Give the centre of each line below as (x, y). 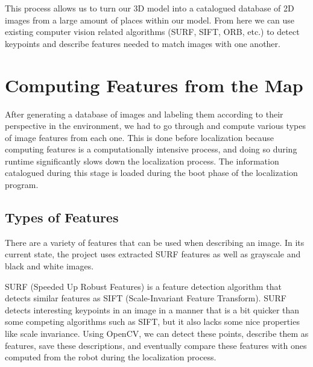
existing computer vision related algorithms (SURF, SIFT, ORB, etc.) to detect (152, 32)
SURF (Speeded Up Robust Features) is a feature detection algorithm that (143, 286)
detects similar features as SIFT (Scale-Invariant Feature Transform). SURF (146, 298)
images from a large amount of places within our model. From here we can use (150, 20)
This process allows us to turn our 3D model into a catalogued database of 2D (150, 8)
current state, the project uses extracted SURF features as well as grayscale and (153, 254)
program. (22, 185)
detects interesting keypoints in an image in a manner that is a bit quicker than (152, 309)
